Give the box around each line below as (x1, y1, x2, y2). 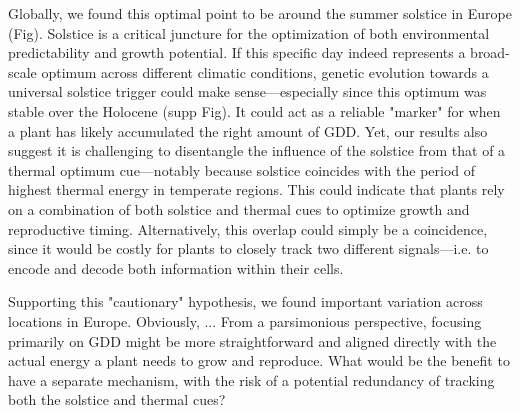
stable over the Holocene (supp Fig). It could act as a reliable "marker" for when (8, 100, 501, 121)
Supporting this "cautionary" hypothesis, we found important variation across (8, 291, 483, 312)
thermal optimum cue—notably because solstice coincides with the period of (8, 159, 476, 180)
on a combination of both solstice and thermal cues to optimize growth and (8, 198, 470, 219)
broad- (470, 42, 510, 63)
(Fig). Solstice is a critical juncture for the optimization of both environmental (8, 22, 490, 43)
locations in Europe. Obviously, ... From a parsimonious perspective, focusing (8, 310, 482, 331)
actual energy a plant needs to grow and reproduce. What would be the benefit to (8, 350, 510, 371)
